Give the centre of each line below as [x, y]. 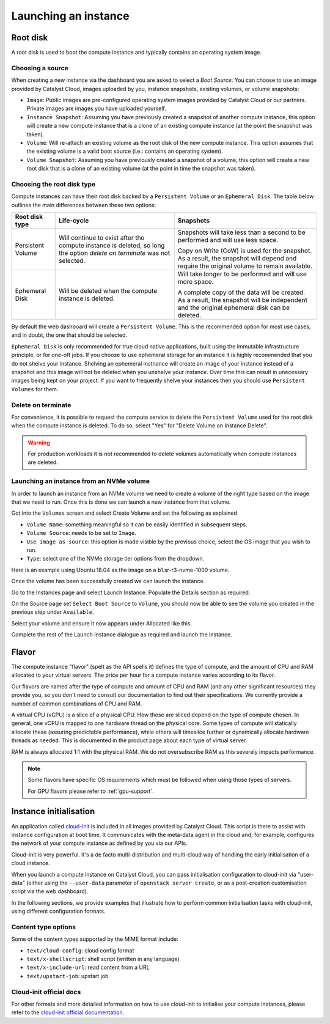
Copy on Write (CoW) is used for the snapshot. [245, 251]
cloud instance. [31, 863]
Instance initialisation [53, 812]
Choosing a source [40, 68]
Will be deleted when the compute [108, 291]
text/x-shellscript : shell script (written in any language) [103, 959]
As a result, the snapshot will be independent [243, 300]
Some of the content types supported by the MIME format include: [95, 939]
